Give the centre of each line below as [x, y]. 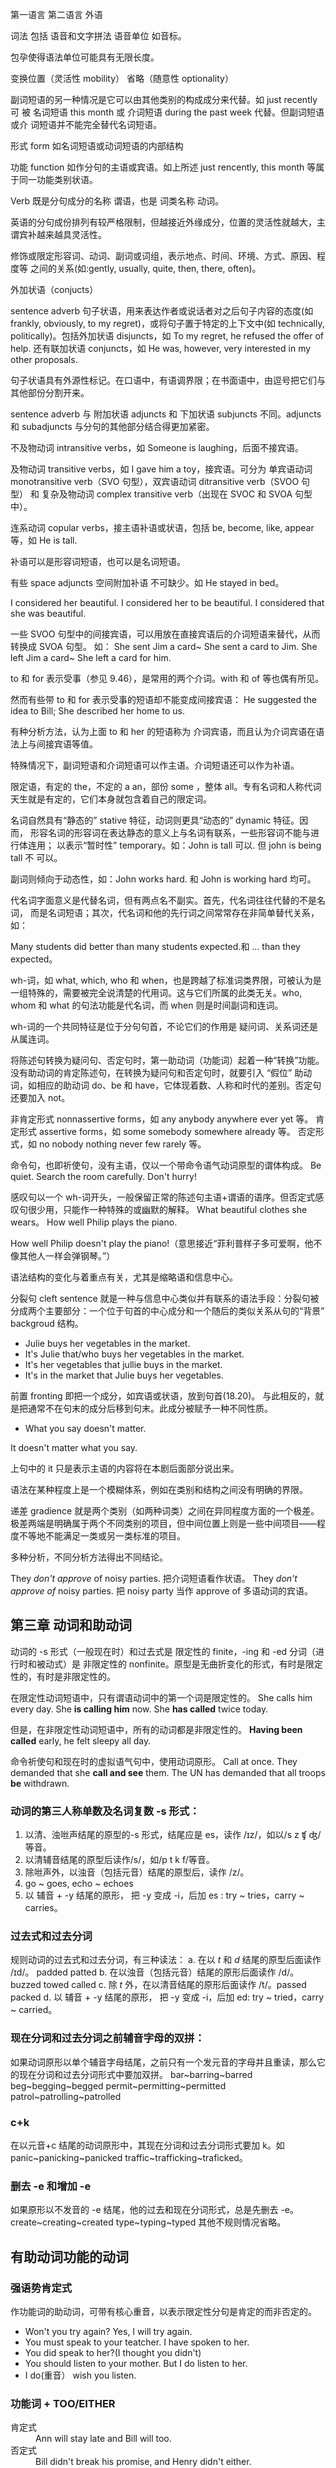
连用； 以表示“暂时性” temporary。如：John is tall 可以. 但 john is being [174, 845]
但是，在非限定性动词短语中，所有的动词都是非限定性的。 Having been [156, 1729]
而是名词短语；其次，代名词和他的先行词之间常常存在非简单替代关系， [174, 912]
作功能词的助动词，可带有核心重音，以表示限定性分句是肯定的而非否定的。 [163, 2311]
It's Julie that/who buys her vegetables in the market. [134, 1354]
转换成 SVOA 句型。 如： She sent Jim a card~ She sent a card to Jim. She [164, 646]
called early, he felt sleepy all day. [81, 1740]
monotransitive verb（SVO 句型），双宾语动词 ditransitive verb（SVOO [155, 481]
